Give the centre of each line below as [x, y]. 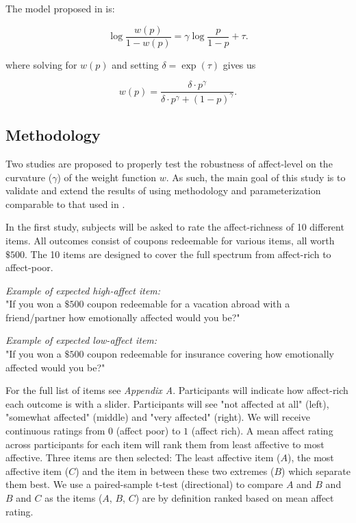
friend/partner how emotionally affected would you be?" [123, 317]
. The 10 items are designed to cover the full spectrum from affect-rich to [178, 254]
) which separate [316, 470]
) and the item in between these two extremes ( [175, 470]
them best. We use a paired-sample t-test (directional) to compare [144, 484]
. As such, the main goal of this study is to [256, 177]
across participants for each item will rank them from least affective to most [165, 444]
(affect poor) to [148, 431]
